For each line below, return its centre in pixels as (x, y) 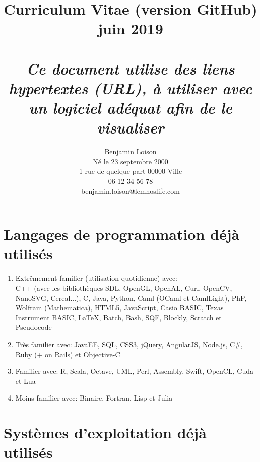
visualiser (131, 127)
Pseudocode (34, 327)
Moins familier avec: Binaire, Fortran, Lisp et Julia (94, 398)
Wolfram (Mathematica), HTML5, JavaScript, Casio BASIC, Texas (119, 308)
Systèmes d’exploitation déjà (105, 433)
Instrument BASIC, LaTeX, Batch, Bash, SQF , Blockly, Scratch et (118, 317)
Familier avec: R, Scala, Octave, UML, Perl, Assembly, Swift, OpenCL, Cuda (134, 371)
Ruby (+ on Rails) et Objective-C (68, 354)
